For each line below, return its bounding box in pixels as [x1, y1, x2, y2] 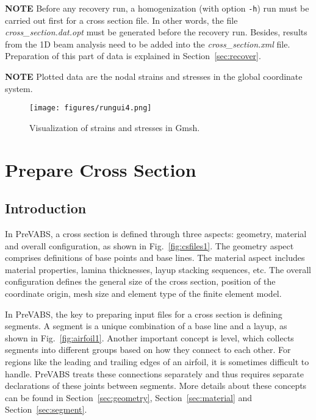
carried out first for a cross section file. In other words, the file [5, 13, 238, 26]
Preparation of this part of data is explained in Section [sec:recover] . [5, 49, 261, 62]
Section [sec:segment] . [5, 403, 87, 416]
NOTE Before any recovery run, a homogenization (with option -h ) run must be [5, 2, 309, 14]
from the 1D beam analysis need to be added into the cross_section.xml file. [5, 37, 290, 50]
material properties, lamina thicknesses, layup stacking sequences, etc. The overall [5, 263, 311, 276]
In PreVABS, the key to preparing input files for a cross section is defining [5, 307, 282, 320]
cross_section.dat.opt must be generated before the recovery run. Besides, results [5, 26, 307, 38]
